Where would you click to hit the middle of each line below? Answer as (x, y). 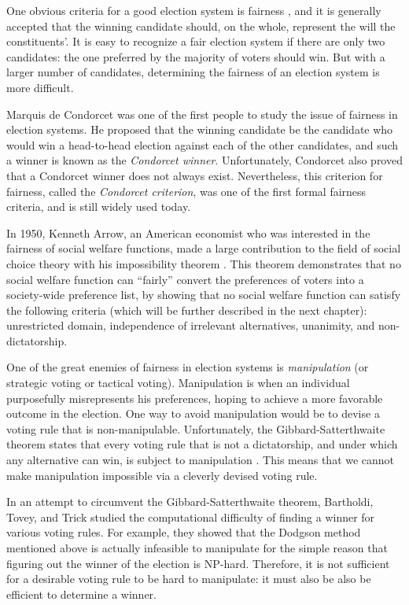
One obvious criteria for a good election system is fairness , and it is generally (194, 10)
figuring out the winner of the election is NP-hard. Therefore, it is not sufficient (198, 563)
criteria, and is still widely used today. (99, 207)
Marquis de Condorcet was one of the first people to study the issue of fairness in (202, 114)
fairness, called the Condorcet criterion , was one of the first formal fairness (186, 191)
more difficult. (40, 87)
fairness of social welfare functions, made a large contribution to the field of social (204, 248)
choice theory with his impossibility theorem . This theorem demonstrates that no (204, 263)
